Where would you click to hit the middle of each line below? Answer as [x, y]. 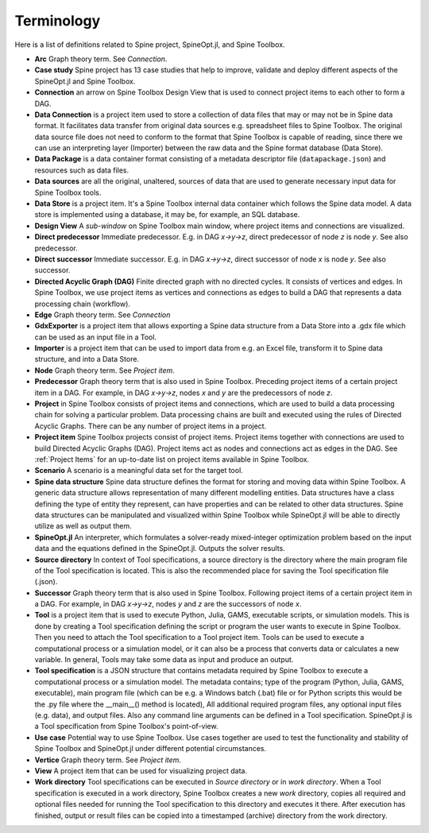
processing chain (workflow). [83, 304]
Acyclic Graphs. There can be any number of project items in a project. [151, 426]
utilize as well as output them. [83, 526]
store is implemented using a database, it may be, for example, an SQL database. [167, 215]
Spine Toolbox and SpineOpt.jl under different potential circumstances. [151, 749]
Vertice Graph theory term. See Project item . [108, 760]
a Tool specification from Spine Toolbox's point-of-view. [126, 726]
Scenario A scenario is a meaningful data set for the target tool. [139, 471]
